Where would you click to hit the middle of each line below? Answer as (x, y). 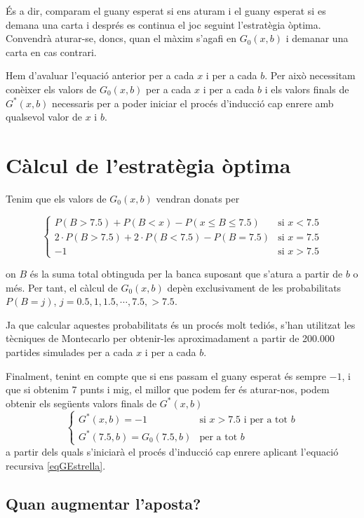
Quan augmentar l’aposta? (103, 503)
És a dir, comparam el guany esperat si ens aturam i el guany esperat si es (166, 11)
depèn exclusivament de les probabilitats (254, 287)
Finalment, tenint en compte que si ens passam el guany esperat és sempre (166, 375)
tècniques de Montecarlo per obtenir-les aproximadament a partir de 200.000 (170, 338)
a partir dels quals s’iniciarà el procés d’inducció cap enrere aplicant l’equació (172, 451)
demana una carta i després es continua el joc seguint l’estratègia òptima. (163, 24)
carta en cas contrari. (51, 52)
